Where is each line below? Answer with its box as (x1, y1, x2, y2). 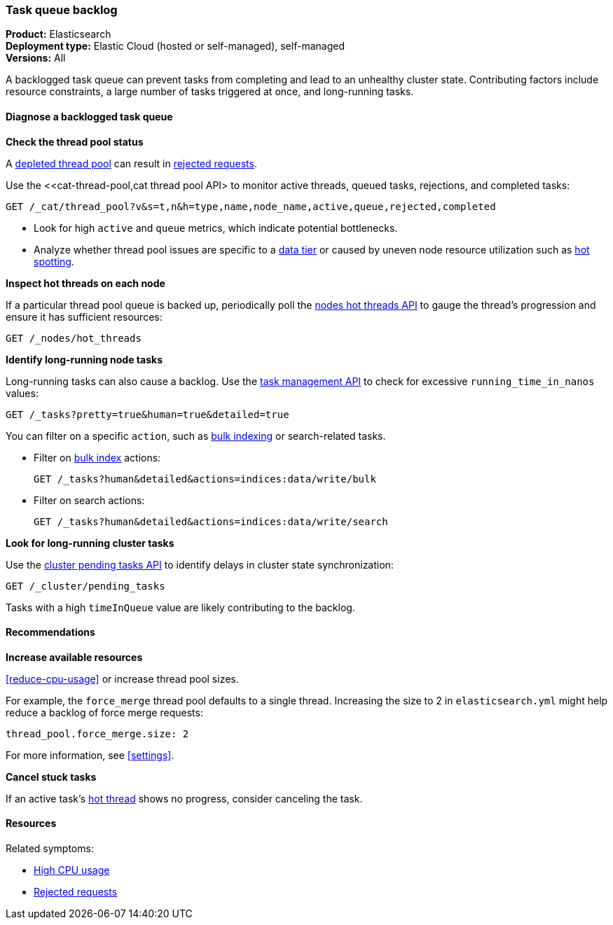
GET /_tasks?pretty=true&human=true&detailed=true (6, 408, 289, 420)
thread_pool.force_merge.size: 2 (6, 728, 189, 739)
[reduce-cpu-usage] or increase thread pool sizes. (6, 672, 239, 685)
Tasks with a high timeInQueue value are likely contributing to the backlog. (6, 601, 355, 613)
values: (6, 387, 39, 399)
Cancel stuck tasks (6, 770, 97, 783)
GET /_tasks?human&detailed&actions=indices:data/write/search (34, 515, 388, 527)
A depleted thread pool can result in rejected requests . (6, 157, 257, 169)
